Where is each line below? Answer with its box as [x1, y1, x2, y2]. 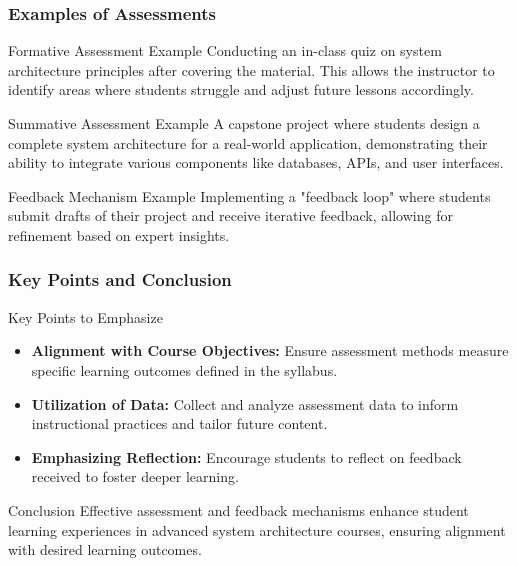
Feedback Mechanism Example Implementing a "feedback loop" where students [8, 185, 491, 206]
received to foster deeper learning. [31, 466, 239, 487]
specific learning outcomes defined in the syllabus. [31, 359, 338, 380]
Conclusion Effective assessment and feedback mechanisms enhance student [8, 499, 469, 520]
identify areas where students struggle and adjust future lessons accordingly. [8, 79, 474, 100]
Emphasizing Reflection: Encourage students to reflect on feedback [31, 446, 462, 467]
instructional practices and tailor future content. [31, 413, 328, 434]
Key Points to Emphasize [8, 306, 163, 327]
